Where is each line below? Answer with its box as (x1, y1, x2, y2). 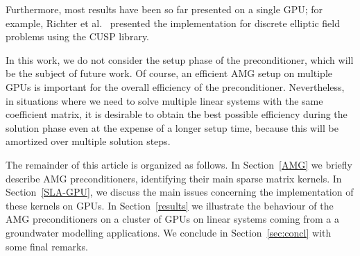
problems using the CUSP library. (6, 29, 150, 44)
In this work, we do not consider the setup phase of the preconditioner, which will (6, 52, 354, 67)
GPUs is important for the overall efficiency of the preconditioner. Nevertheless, (6, 79, 345, 94)
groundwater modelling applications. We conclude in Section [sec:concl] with (6, 225, 332, 239)
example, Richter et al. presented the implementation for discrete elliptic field (6, 15, 340, 30)
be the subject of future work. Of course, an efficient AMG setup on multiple (6, 66, 333, 80)
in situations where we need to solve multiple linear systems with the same (6, 93, 323, 108)
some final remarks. (6, 239, 88, 253)
